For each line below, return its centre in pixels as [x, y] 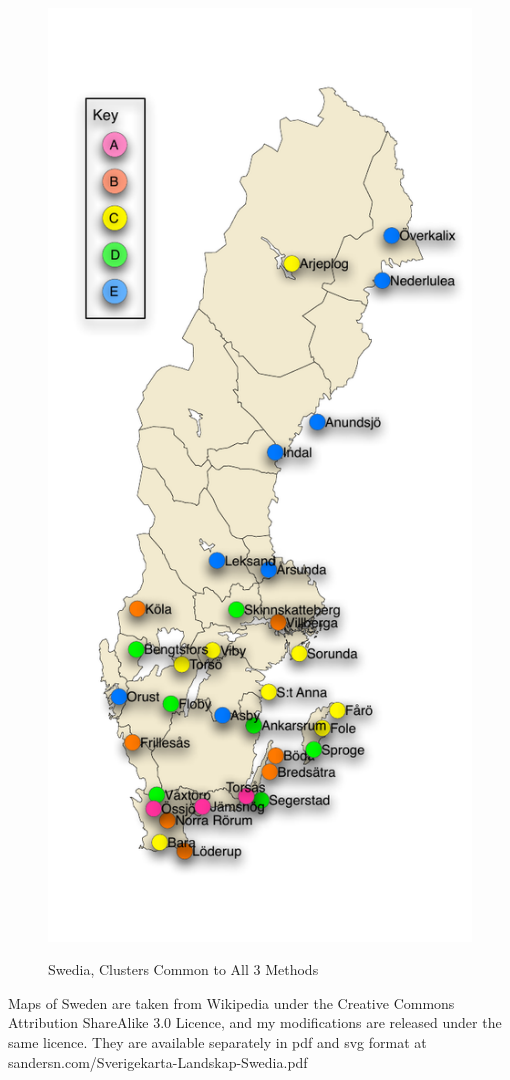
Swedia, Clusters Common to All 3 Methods [183, 969]
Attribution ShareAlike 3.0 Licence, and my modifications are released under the [255, 1022]
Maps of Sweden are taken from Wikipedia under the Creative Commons [231, 1002]
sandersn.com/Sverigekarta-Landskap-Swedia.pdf [158, 1061]
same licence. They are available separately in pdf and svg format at [217, 1042]
